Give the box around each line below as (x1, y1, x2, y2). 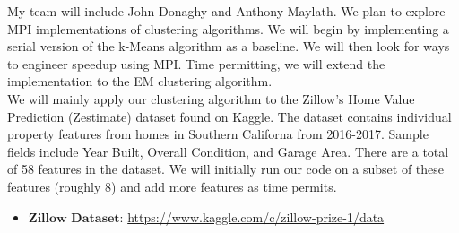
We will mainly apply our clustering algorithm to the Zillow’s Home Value (7, 89, 415, 108)
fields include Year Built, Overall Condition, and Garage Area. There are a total (7, 142, 449, 160)
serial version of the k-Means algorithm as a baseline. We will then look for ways (7, 37, 450, 56)
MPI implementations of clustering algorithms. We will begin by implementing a (7, 19, 449, 38)
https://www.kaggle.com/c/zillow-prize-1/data (127, 207, 385, 226)
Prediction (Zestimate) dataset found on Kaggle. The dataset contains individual (7, 107, 452, 125)
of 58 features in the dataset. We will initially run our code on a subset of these (7, 160, 445, 178)
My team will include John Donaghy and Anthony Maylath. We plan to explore (7, 2, 446, 20)
